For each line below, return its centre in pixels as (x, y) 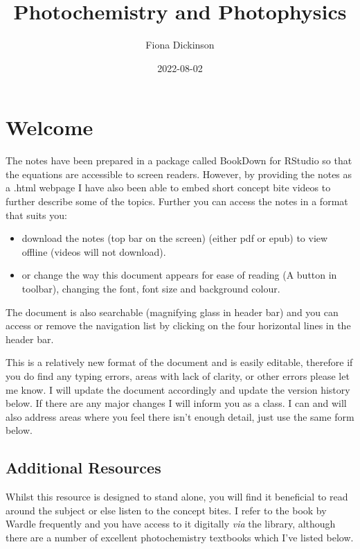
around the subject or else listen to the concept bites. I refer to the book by (166, 510)
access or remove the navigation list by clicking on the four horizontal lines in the (178, 325)
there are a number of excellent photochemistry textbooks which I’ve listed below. (180, 537)
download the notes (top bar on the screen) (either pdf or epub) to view (175, 238)
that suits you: (36, 215)
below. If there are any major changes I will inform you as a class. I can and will (176, 403)
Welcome (49, 127)
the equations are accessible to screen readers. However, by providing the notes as (179, 174)
